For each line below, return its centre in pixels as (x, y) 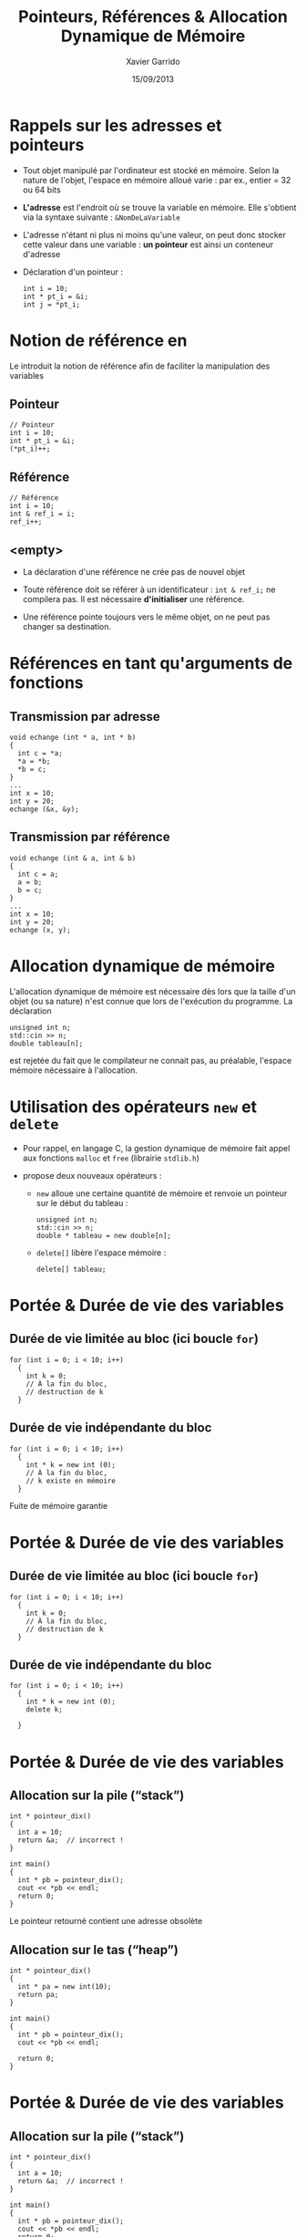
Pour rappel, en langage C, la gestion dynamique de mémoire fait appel (156, 1148)
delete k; (45, 1710)
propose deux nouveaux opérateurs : (92, 1175)
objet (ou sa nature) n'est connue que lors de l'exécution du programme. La (151, 1001)
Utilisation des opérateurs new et (133, 1107)
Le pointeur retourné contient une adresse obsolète (106, 1921)
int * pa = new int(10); (65, 1987)
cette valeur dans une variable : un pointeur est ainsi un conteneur (148, 245)
